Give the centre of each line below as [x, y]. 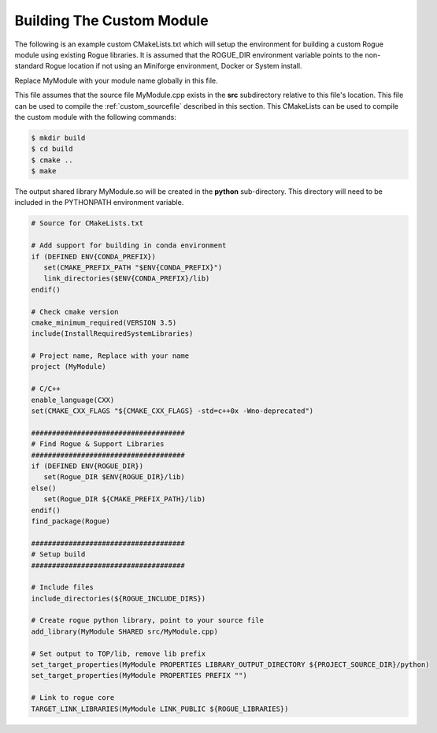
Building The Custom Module [111, 20]
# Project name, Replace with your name [110, 356]
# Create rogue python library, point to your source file [147, 620]
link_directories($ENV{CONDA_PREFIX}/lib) [127, 279]
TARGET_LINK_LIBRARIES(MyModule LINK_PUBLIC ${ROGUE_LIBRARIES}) [160, 709]
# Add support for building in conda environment [129, 246]
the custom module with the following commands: [96, 117]
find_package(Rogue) [70, 521]
